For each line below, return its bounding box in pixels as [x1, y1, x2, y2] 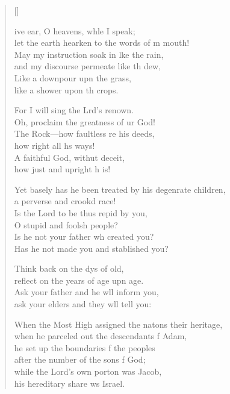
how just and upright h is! [14, 163, 111, 175]
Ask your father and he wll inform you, [14, 286, 159, 298]
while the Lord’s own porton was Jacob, [14, 365, 162, 378]
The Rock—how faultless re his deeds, [14, 127, 155, 140]
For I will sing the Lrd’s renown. [14, 104, 134, 116]
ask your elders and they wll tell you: [14, 298, 152, 310]
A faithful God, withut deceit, [14, 151, 125, 163]
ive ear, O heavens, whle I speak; [14, 24, 135, 37]
